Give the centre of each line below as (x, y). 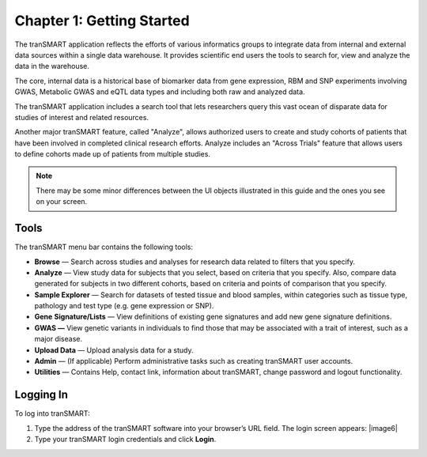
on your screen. (62, 202)
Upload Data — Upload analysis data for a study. (114, 350)
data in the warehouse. (52, 66)
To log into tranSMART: (52, 414)
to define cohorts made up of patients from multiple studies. (113, 154)
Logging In (42, 395)
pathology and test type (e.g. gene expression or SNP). (124, 306)
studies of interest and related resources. (82, 117)
